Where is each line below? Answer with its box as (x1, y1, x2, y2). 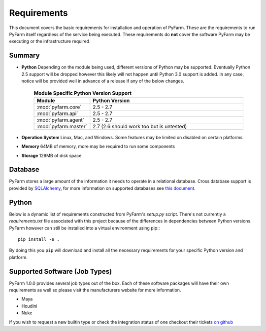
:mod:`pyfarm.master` (36, 123, 87, 130)
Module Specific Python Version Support (33, 89, 132, 96)
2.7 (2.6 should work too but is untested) (93, 123, 187, 130)
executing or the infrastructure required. (9, 38, 91, 44)
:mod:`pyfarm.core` (36, 104, 82, 110)
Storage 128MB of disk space (21, 152, 82, 158)
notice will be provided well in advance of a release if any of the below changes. (21, 78, 184, 84)
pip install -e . (18, 236, 60, 242)
